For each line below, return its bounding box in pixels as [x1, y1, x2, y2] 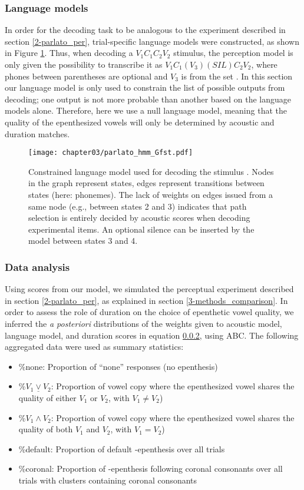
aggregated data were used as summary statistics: [5, 340, 184, 353]
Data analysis [5, 259, 70, 274]
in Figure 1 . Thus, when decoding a [5, 47, 133, 59]
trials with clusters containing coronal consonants [18, 474, 197, 486]
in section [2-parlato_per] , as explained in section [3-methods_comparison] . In [5, 294, 288, 306]
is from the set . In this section [181, 69, 293, 82]
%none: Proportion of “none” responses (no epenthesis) [18, 360, 218, 372]
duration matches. [5, 127, 70, 140]
